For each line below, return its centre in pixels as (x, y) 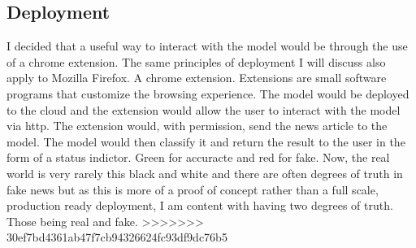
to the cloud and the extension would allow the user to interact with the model (204, 109)
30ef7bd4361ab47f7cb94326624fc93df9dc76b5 (117, 237)
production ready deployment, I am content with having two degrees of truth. (200, 205)
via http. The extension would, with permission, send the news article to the (197, 126)
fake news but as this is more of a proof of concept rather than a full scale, (193, 189)
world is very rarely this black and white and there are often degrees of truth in (205, 173)
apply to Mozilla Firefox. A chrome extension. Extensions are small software (197, 78)
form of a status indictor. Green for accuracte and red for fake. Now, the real (198, 157)
